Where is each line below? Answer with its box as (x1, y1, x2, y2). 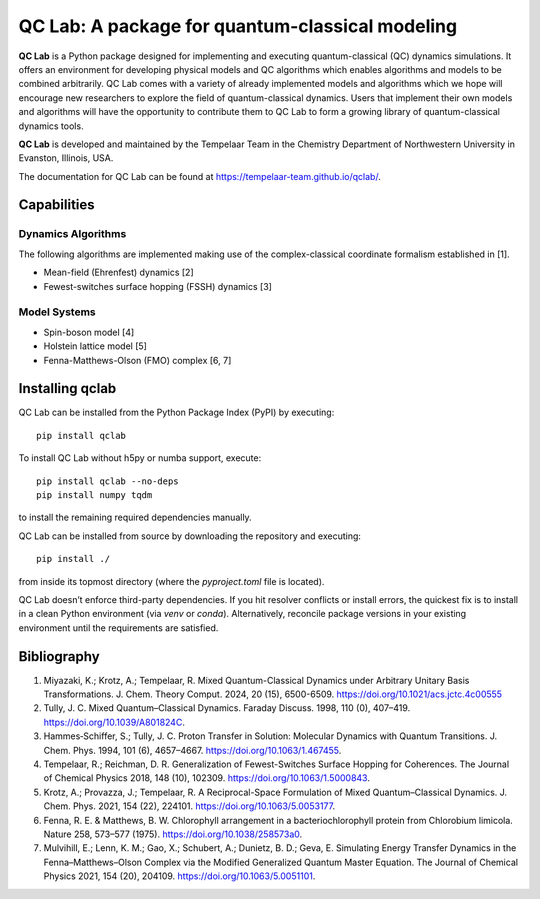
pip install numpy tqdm (36, 490, 153, 500)
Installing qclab (18, 380, 117, 397)
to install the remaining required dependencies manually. (18, 511, 252, 524)
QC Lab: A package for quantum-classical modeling (18, 15, 458, 37)
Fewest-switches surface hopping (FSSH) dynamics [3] (43, 280, 272, 292)
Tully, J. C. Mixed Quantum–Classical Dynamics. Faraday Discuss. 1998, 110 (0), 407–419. (43, 702, 411, 714)
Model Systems (18, 305, 97, 319)
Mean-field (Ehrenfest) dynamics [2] (43, 266, 194, 279)
